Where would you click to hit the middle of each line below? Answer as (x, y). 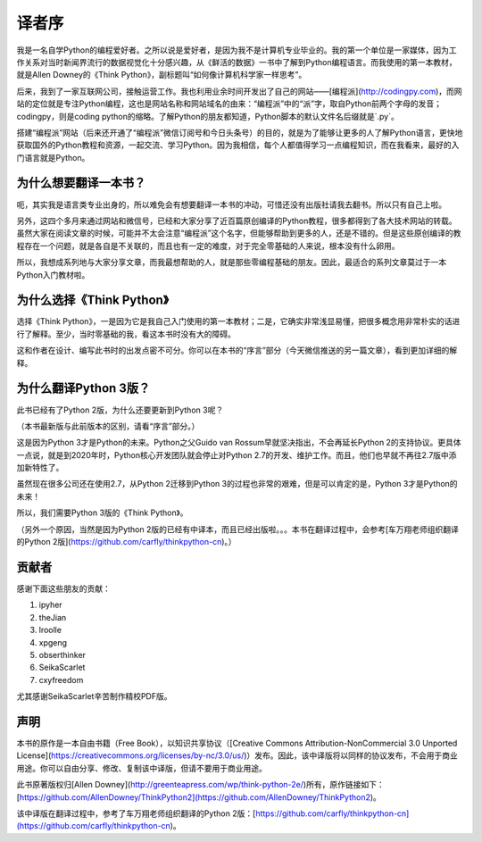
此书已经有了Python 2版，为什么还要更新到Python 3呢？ (120, 410)
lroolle (50, 630)
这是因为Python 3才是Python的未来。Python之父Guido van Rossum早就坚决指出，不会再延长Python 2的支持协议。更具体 (239, 443)
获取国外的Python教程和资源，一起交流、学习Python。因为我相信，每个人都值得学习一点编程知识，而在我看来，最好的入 (238, 145)
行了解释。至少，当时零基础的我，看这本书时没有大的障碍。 (126, 334)
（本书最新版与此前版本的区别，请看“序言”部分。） (108, 426)
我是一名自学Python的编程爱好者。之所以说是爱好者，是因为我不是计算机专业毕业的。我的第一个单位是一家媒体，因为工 (237, 50)
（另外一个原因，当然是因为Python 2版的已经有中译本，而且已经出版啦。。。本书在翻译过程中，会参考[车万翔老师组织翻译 (238, 529)
